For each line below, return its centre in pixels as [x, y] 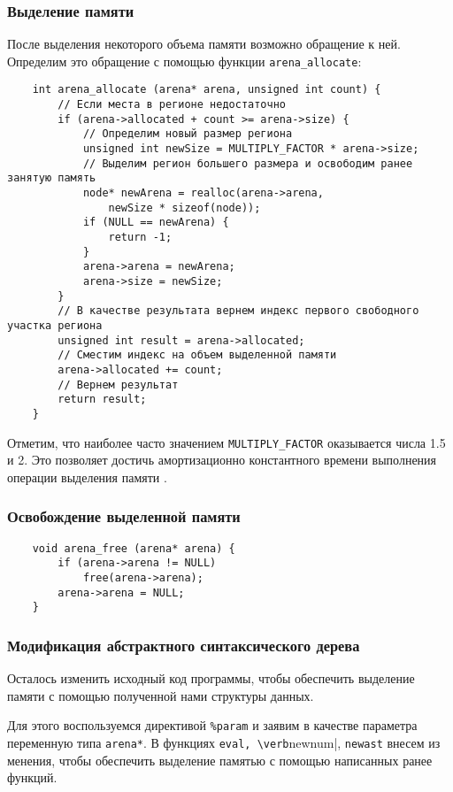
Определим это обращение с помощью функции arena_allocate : [184, 61]
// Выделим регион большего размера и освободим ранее [248, 163]
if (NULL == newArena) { [156, 223]
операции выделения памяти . [87, 477]
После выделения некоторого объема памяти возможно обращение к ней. [204, 44]
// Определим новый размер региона [188, 134]
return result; [102, 400]
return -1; [140, 238]
